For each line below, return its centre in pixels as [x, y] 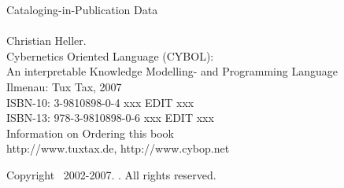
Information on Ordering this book [90, 133]
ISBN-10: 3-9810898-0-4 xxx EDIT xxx [100, 102]
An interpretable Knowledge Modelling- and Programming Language [172, 71]
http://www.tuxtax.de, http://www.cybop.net [118, 148]
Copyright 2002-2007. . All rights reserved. [111, 174]
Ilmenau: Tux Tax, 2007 [64, 86]
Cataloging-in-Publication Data [82, 9]
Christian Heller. [46, 41]
